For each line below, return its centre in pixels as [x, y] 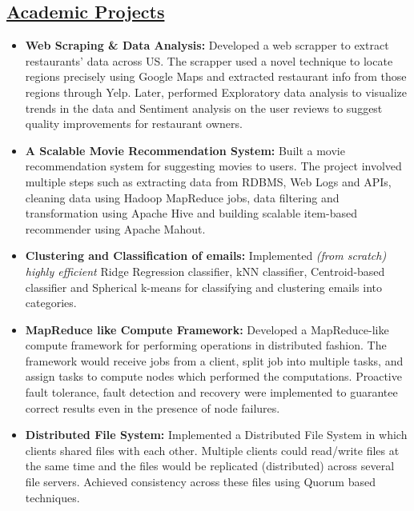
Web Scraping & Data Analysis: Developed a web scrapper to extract [207, 45]
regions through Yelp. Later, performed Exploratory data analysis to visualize [216, 92]
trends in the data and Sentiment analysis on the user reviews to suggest [204, 108]
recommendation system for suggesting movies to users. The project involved [213, 166]
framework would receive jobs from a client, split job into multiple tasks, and [214, 360]
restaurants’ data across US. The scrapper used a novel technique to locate [209, 60]
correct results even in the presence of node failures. [153, 407]
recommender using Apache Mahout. [115, 228]
